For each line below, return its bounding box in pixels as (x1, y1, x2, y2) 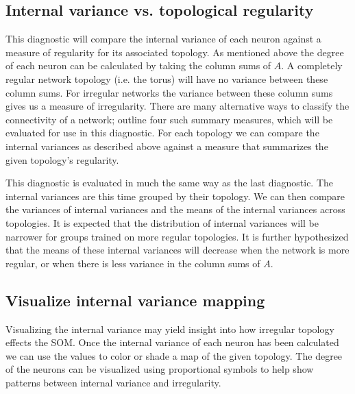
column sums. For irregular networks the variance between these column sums (5, 85, 333, 99)
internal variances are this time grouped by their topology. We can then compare (5, 188, 345, 203)
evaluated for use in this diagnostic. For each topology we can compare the (5, 125, 319, 140)
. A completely (281, 58, 343, 73)
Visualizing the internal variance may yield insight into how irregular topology (5, 321, 334, 336)
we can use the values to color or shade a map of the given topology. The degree (5, 348, 343, 362)
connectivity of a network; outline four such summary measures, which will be (5, 112, 333, 126)
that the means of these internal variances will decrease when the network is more (5, 243, 350, 257)
